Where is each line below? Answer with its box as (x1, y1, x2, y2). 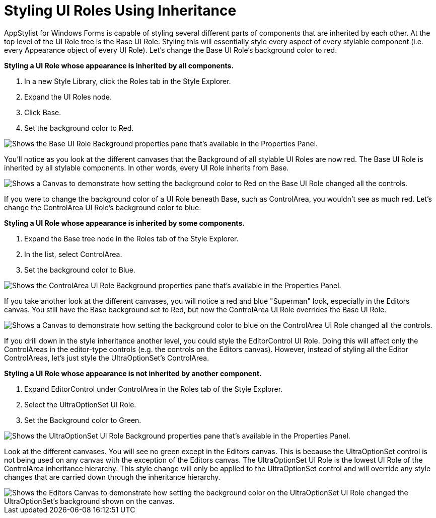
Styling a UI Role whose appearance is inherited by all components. (4, 61, 234, 70)
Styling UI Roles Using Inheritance (4, 2, 237, 19)
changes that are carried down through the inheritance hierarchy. (4, 472, 221, 481)
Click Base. (24, 108, 61, 117)
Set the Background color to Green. (24, 415, 141, 424)
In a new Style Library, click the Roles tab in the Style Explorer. (24, 76, 231, 85)
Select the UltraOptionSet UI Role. (24, 400, 136, 409)
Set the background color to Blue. (24, 265, 135, 274)
